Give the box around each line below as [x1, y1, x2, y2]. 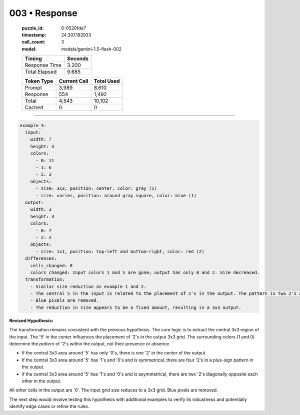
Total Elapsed [24, 68, 57, 75]
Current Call [58, 78, 88, 85]
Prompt [24, 84, 42, 91]
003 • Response [9, 8, 77, 19]
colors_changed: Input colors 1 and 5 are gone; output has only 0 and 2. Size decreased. [30, 269, 260, 275]
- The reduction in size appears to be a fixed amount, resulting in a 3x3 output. [30, 304, 241, 310]
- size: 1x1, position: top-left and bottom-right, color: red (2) [35, 248, 204, 254]
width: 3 [30, 207, 52, 212]
